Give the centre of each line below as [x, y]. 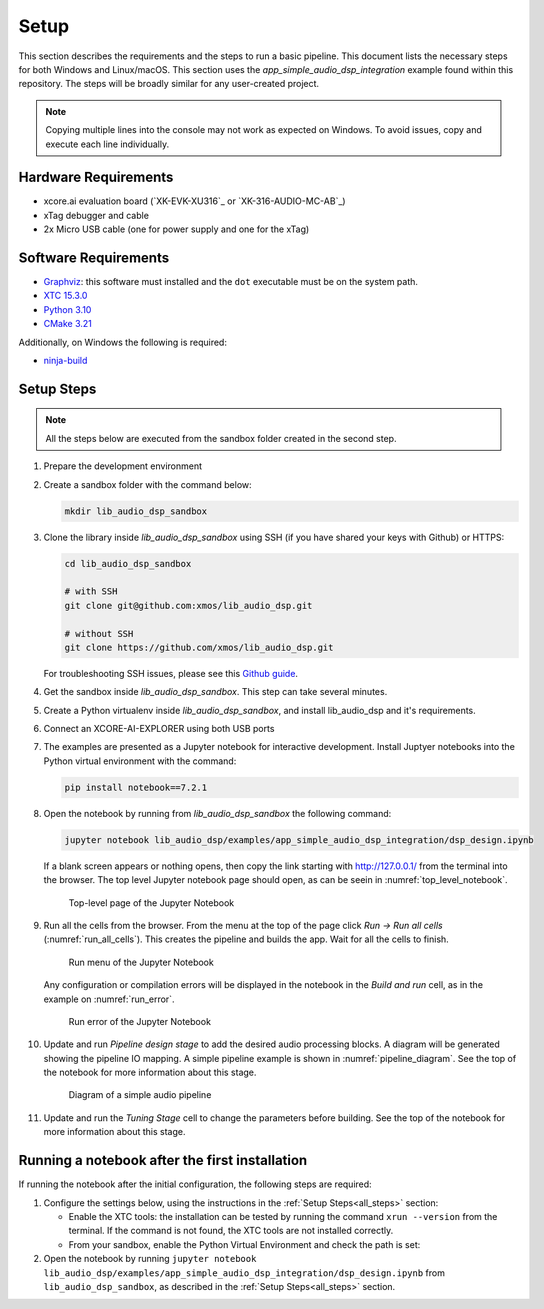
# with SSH [91, 591]
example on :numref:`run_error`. [109, 999]
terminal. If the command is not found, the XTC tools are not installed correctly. [231, 1231]
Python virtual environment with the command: [140, 761]
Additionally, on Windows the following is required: [122, 342]
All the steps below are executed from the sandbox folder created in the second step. [221, 438]
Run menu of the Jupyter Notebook [141, 962]
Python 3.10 [67, 309]
